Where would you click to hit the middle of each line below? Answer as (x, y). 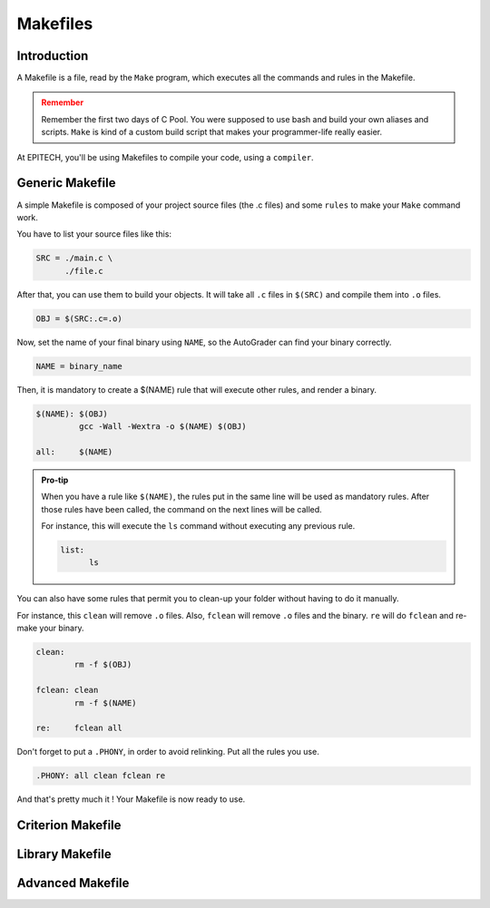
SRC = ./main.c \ (74, 258)
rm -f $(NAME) (105, 703)
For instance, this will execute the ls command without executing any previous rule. (198, 525)
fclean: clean (67, 690)
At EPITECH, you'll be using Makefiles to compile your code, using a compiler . (165, 157)
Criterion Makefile (69, 825)
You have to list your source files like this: (94, 234)
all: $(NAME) (74, 452)
